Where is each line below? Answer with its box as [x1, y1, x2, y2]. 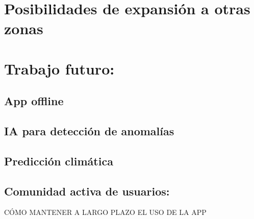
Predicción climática [4, 153, 113, 168]
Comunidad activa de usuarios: [4, 183, 170, 199]
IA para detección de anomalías [4, 123, 174, 139]
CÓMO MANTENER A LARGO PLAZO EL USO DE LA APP [4, 207, 207, 217]
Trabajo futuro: [4, 58, 115, 79]
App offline [4, 93, 64, 109]
